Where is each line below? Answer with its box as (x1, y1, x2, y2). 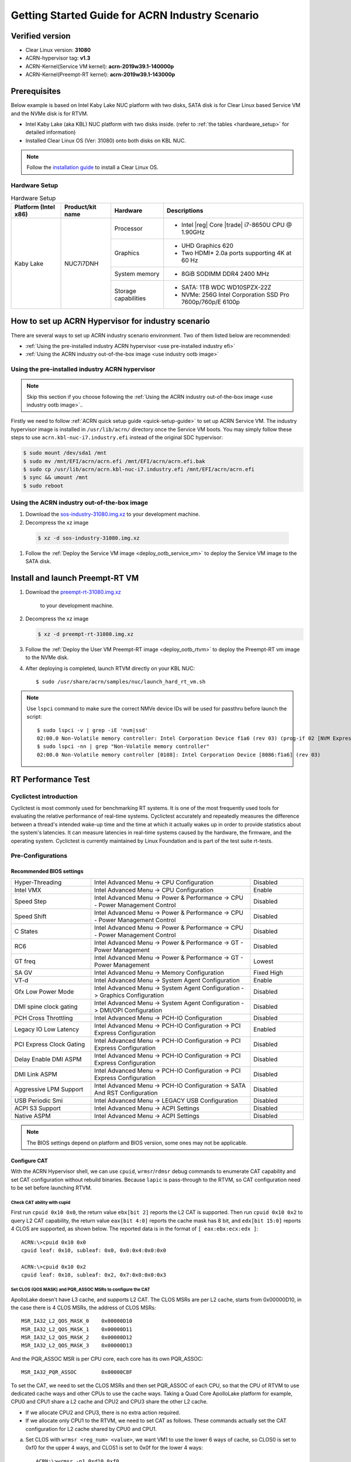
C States (14, 927, 38, 936)
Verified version (11, 31, 71, 41)
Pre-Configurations (11, 851, 67, 860)
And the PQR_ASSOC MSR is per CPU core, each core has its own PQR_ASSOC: (11, 1355, 204, 1362)
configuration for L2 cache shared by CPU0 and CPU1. (25, 1425, 157, 1432)
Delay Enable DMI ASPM (14, 1056, 82, 1064)
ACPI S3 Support (14, 1104, 61, 1112)
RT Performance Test (11, 774, 90, 784)
